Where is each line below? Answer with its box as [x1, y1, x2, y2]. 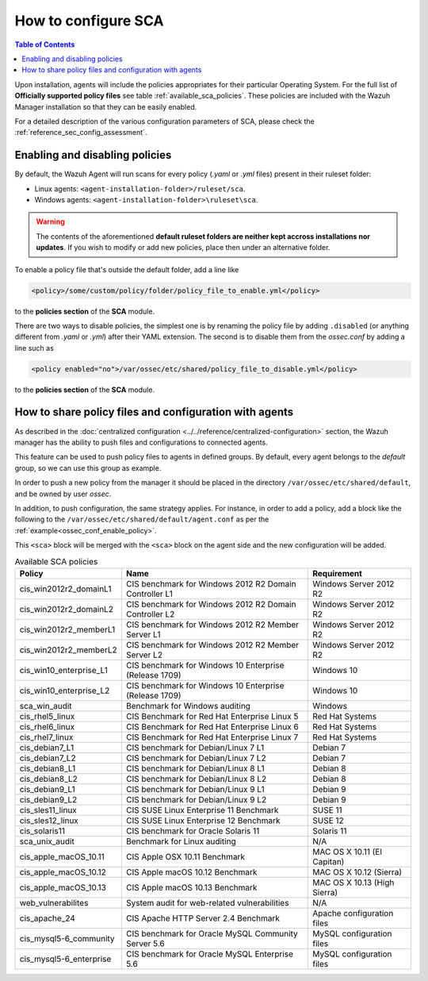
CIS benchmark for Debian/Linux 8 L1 [125, 763, 265, 774]
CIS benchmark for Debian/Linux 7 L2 [125, 752, 266, 764]
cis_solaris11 [19, 825, 65, 837]
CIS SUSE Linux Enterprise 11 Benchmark [125, 804, 279, 815]
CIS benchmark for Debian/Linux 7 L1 [125, 742, 265, 753]
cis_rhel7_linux [19, 731, 74, 742]
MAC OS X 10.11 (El [312, 846, 382, 857]
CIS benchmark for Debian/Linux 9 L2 [125, 794, 267, 805]
